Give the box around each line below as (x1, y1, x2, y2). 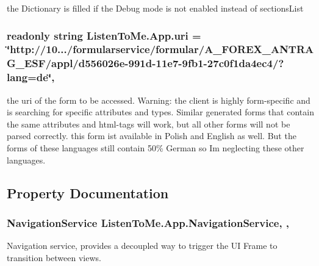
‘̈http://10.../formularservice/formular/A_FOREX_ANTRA (7, 41, 314, 57)
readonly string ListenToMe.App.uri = (7, 27, 201, 43)
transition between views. (7, 251, 101, 264)
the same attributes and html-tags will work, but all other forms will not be (7, 117, 290, 130)
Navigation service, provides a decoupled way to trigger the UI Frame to (7, 239, 278, 252)
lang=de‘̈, (7, 70, 55, 85)
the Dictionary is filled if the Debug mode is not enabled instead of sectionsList (7, 2, 304, 14)
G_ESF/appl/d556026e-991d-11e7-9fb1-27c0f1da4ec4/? (7, 56, 284, 71)
